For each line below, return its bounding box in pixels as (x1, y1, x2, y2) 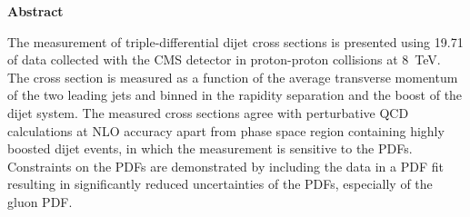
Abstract (7, 2, 64, 20)
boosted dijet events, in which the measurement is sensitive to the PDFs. (7, 139, 413, 158)
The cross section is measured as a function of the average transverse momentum (7, 67, 458, 86)
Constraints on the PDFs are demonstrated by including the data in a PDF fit (7, 156, 444, 175)
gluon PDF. (7, 192, 73, 211)
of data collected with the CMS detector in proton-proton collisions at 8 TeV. (7, 50, 441, 69)
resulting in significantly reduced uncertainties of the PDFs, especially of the (7, 174, 433, 193)
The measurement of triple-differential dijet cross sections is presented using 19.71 (7, 32, 464, 51)
